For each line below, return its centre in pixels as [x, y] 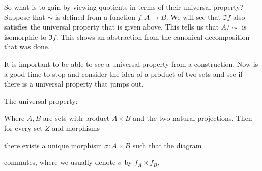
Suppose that [25, 17]
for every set [23, 127]
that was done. [27, 47]
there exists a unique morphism [53, 145]
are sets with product [76, 118]
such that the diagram [167, 145]
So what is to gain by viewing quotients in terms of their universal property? [124, 7]
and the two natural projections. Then [193, 118]
